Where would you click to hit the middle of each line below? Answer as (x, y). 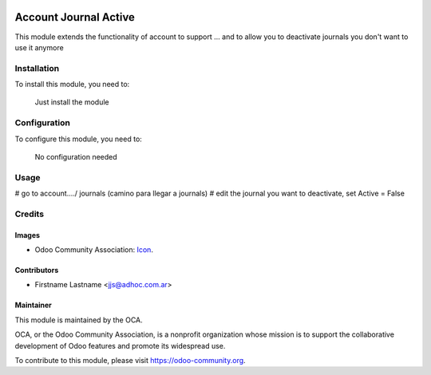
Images (27, 235)
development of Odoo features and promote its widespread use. (120, 345)
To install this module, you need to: (72, 85)
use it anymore (39, 47)
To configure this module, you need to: (79, 139)
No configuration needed (76, 156)
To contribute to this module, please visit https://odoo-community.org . (130, 361)
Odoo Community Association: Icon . (94, 250)
